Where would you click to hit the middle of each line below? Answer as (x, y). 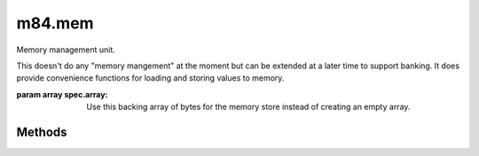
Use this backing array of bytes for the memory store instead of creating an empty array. (248, 107)
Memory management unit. (66, 50)
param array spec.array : (62, 94)
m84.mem (55, 23)
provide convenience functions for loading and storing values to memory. (150, 78)
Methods (42, 132)
